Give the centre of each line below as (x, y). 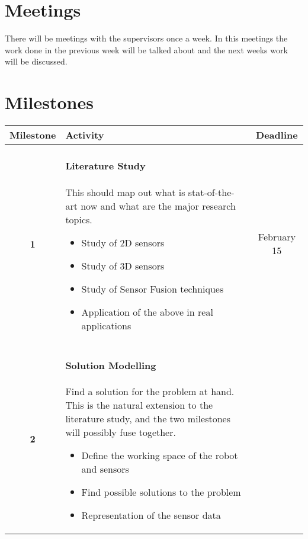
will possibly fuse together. (121, 432)
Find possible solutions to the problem (161, 492)
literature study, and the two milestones (148, 419)
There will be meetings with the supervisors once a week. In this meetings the (146, 38)
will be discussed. (36, 61)
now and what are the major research (158, 206)
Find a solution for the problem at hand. (150, 392)
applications (106, 325)
